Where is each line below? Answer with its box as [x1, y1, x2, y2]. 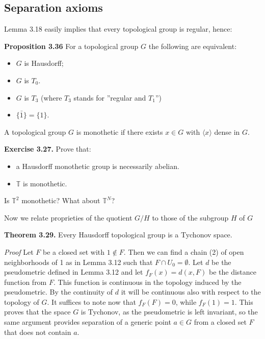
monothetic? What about [21, 195, 100, 206]
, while [175, 296, 197, 307]
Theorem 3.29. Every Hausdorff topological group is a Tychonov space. [4, 229, 232, 240]
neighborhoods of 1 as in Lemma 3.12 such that [4, 256, 153, 267]
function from [4, 276, 47, 287]
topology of [4, 296, 39, 307]
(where [41, 92, 62, 103]
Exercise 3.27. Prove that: [4, 143, 91, 154]
